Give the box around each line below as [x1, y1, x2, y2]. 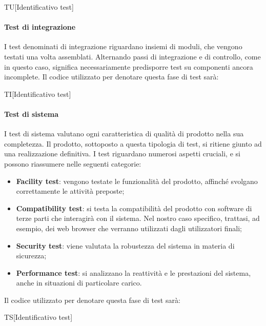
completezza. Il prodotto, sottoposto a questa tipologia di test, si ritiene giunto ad [4, 138, 262, 149]
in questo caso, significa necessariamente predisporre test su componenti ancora [4, 61, 253, 72]
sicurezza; [16, 250, 47, 261]
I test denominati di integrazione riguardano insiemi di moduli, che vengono [4, 41, 242, 52]
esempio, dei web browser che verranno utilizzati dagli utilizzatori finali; [16, 222, 242, 233]
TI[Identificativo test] [4, 88, 71, 99]
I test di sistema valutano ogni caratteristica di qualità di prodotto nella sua [4, 128, 244, 139]
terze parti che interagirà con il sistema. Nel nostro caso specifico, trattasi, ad [16, 213, 260, 223]
